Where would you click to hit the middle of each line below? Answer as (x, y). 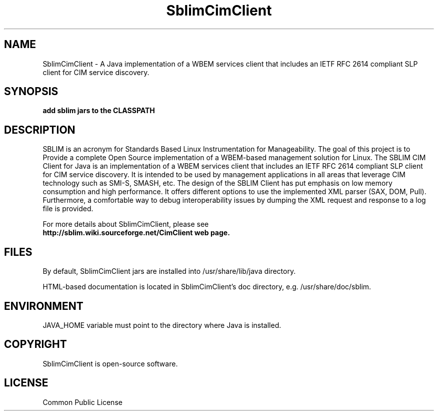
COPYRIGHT (35, 344)
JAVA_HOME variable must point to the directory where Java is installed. (162, 325)
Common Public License (82, 402)
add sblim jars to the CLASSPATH (99, 111)
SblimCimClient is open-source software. (110, 363)
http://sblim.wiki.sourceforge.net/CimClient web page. (136, 233)
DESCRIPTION (40, 130)
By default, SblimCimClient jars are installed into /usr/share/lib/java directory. (169, 271)
